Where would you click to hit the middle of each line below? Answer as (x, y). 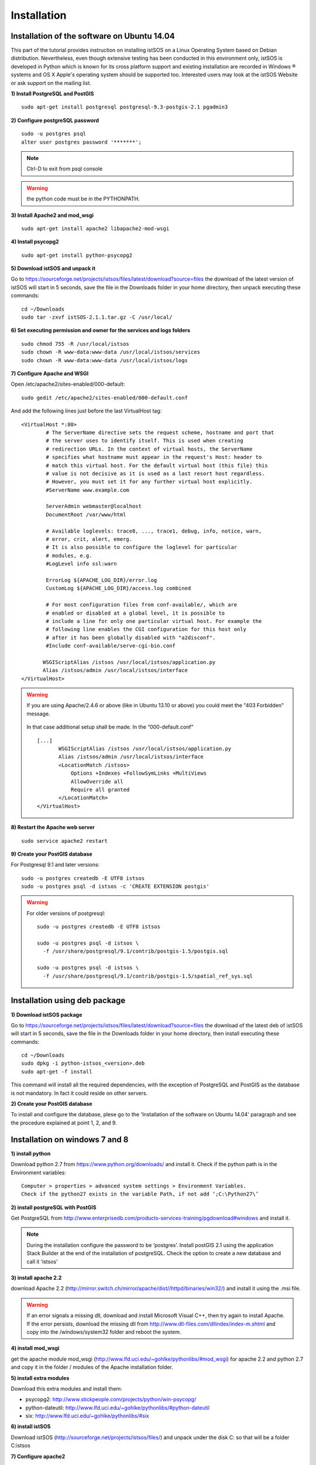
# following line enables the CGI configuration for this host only (146, 629)
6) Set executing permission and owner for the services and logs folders (100, 331)
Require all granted (100, 789)
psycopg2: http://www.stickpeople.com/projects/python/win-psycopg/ (111, 1399)
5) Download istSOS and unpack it (53, 268)
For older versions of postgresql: (66, 913)
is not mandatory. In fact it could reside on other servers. (79, 1093)
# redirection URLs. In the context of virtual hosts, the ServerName (149, 449)
